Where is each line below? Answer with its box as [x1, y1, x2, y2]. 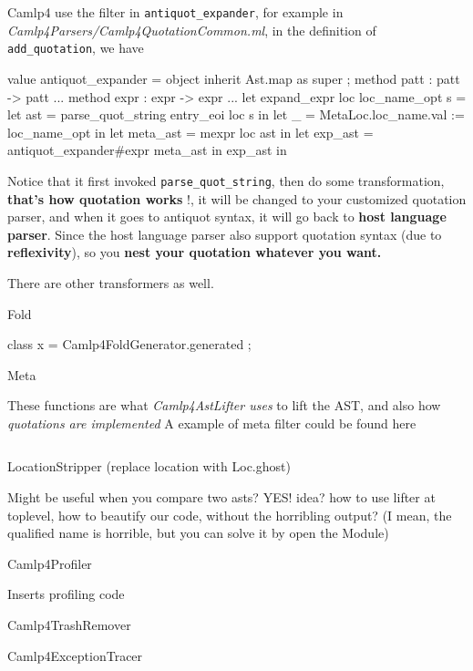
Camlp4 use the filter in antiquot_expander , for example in [7, 3, 344, 21]
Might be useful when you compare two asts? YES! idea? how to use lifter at [7, 488, 436, 507]
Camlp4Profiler [7, 553, 92, 573]
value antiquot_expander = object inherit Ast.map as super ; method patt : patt [7, 68, 460, 88]
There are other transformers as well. [7, 273, 214, 292]
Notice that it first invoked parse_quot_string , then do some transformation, [7, 170, 445, 190]
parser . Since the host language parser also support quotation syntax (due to [7, 224, 442, 243]
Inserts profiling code [7, 584, 125, 604]
